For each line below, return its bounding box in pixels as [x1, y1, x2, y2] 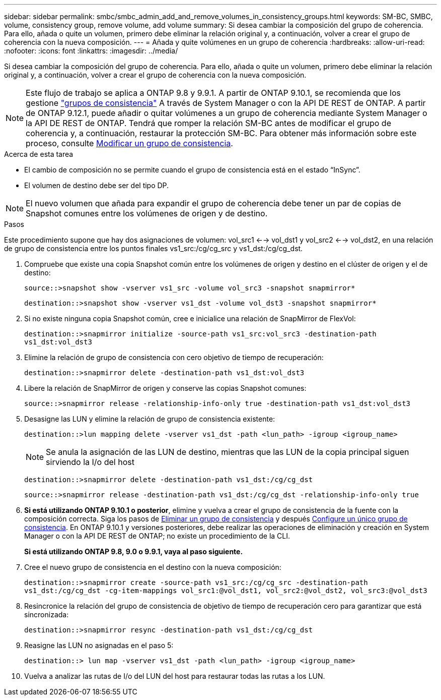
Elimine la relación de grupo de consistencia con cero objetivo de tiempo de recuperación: [24, 353, 324, 362]
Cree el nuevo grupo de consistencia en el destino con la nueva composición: [24, 563, 281, 571]
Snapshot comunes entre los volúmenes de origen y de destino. [26, 208, 268, 218]
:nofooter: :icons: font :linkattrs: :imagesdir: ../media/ [4, 46, 178, 55]
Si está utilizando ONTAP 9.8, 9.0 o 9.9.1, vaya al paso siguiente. [24, 547, 243, 556]
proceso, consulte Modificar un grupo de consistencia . [26, 138, 233, 148]
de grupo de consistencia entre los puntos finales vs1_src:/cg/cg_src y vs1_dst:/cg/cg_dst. [4, 244, 303, 253]
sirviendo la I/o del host [46, 457, 134, 467]
